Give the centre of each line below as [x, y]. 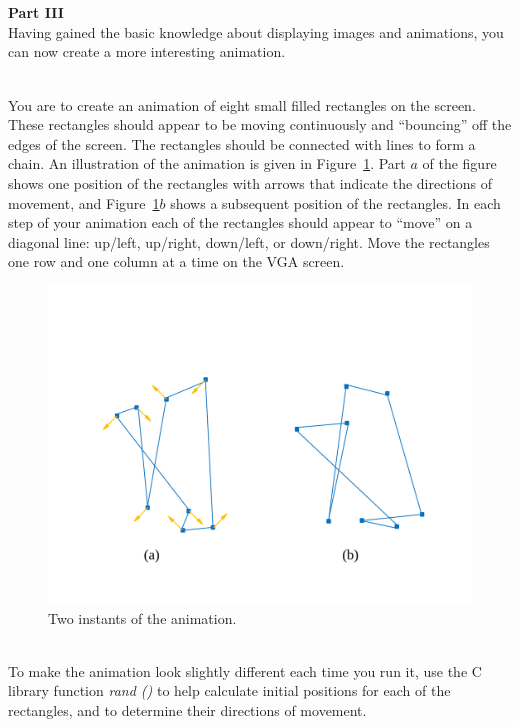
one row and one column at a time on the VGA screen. [176, 261]
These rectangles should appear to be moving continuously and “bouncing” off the [260, 124]
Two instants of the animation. [142, 617]
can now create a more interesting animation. [147, 51]
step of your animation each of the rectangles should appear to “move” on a [240, 222]
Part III [36, 12]
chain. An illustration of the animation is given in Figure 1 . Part [207, 163]
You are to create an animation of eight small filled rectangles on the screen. [242, 104]
